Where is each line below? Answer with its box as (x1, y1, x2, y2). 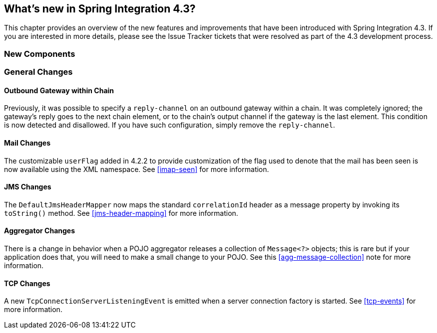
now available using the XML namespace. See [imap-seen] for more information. (4, 165, 269, 173)
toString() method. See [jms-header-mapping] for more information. (4, 208, 238, 217)
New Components (4, 48, 75, 59)
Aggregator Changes (4, 226, 75, 235)
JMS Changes (4, 182, 51, 191)
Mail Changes (4, 139, 51, 147)
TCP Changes (4, 279, 50, 288)
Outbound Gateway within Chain (4, 86, 114, 95)
